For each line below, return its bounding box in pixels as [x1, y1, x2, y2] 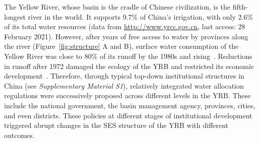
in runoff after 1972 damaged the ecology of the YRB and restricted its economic [4, 60, 254, 71]
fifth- [232, 2, 248, 12]
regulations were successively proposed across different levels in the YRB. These [4, 90, 251, 101]
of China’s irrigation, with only [140, 11, 236, 22]
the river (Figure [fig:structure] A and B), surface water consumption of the [4, 41, 239, 51]
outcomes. [4, 129, 35, 140]
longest [4, 11, 26, 22]
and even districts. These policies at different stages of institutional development [4, 110, 252, 120]
